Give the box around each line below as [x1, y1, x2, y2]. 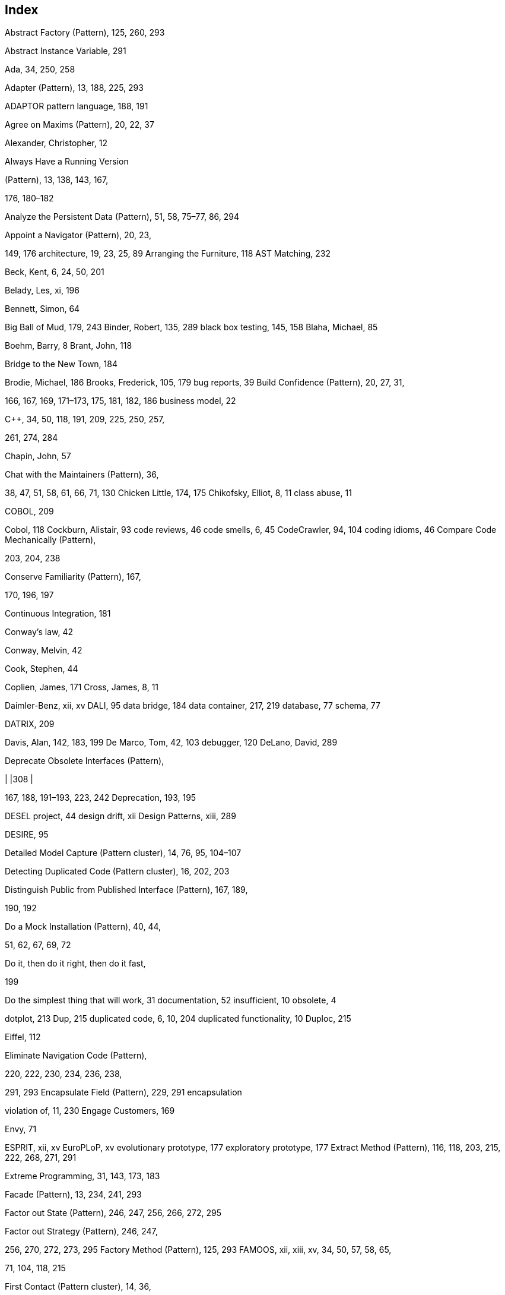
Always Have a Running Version [5, 156, 129, 167]
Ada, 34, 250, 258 [5, 64, 75, 75]
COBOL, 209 [5, 506, 54, 517]
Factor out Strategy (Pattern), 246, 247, [5, 1226, 158, 1237]
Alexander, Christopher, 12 [5, 138, 107, 149]
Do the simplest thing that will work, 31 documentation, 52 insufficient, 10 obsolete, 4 [5, 995, 336, 1006]
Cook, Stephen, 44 [5, 664, 78, 674]
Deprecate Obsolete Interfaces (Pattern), [5, 756, 164, 766]
